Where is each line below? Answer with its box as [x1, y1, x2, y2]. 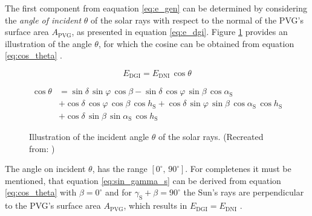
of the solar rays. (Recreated [158, 130, 264, 142]
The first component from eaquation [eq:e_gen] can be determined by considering [5, 2, 308, 14]
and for [105, 186, 132, 199]
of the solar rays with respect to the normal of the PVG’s [91, 13, 304, 26]
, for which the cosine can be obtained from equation [98, 37, 294, 49]
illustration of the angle [5, 37, 92, 49]
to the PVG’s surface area [5, 199, 101, 212]
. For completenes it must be [185, 162, 291, 175]
